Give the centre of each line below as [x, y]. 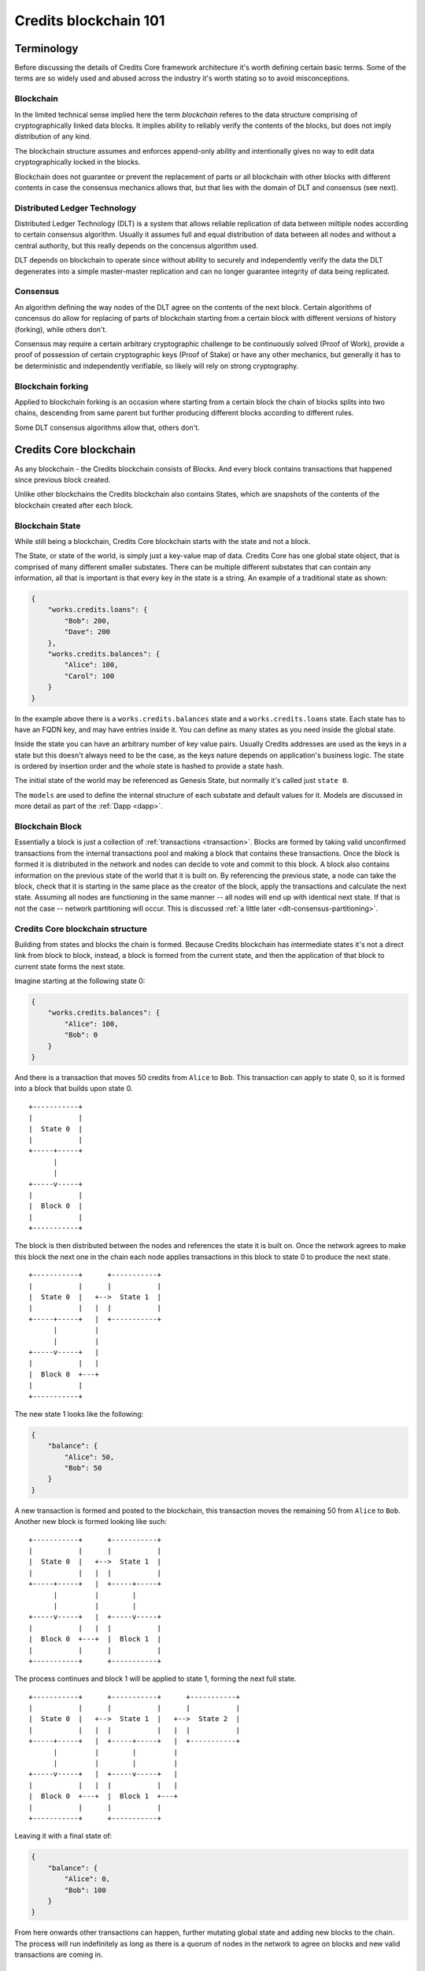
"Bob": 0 [81, 1035]
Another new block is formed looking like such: [91, 1522]
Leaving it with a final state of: [63, 1836]
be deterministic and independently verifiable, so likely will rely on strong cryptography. [157, 366]
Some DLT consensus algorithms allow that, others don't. [107, 427]
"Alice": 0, [87, 1879]
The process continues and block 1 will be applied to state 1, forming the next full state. [155, 1679]
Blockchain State [48, 526]
